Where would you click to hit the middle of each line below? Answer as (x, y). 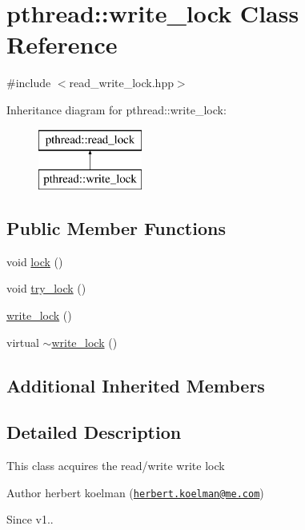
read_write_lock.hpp (121, 83)
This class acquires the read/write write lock (116, 466)
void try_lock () (46, 288)
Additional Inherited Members (136, 385)
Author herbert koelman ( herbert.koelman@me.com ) (135, 492)
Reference (62, 44)
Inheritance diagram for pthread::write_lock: (116, 109)
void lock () (35, 261)
